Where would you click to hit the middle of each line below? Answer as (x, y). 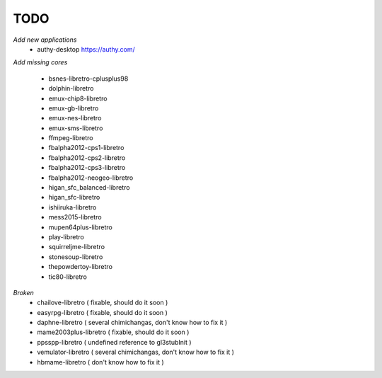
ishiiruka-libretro (73, 207)
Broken (24, 292)
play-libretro (66, 236)
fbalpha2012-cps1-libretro (86, 148)
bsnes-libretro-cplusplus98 (88, 79)
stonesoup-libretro (76, 257)
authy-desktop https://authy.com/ (86, 49)
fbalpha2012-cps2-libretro (87, 157)
